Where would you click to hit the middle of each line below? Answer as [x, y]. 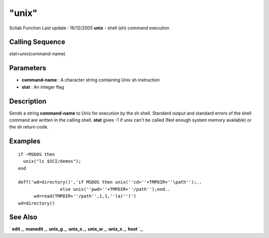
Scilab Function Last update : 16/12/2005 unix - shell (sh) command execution [89, 28]
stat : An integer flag [43, 87]
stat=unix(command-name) [37, 54]
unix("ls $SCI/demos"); [52, 161]
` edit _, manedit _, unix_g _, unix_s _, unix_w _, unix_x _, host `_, [76, 229]
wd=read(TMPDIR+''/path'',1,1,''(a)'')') [85, 196]
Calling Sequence [37, 42]
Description [28, 101]
